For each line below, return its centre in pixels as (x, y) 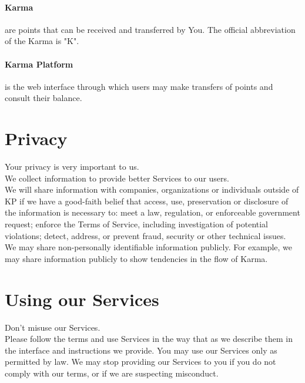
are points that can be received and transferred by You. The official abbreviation (150, 29)
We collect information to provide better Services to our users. (117, 178)
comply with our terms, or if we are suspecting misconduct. (112, 373)
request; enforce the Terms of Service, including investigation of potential (137, 224)
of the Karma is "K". (42, 41)
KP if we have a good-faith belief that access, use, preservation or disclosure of (147, 201)
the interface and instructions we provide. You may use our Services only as (141, 350)
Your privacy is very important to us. (72, 167)
